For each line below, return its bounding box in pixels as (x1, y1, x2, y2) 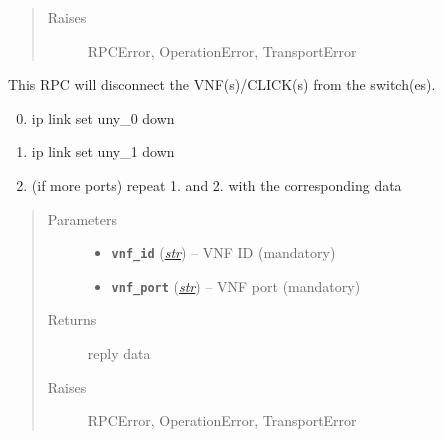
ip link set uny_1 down (31, 141, 175, 162)
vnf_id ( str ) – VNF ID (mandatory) (111, 242, 336, 263)
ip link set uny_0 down (31, 107, 175, 128)
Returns (47, 309, 97, 330)
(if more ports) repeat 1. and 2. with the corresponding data (31, 174, 402, 195)
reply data (87, 343, 151, 364)
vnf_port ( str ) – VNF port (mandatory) (111, 275, 361, 296)
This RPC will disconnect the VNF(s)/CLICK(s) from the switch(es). (8, 74, 436, 95)
